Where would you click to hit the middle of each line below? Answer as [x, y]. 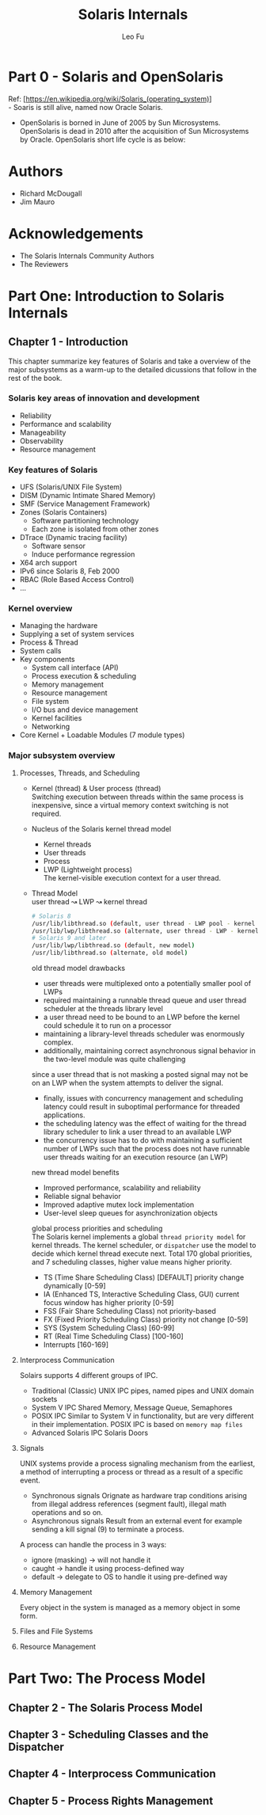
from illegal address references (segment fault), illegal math [129, 1504]
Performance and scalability [66, 424]
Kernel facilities [57, 718]
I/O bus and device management [85, 710]
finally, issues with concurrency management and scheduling [143, 1098]
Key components [47, 660]
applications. [64, 1115]
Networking [51, 727]
